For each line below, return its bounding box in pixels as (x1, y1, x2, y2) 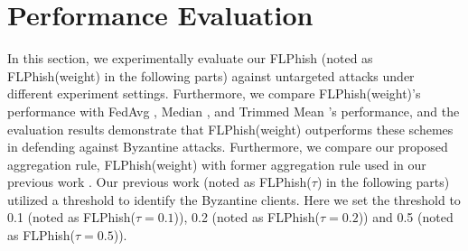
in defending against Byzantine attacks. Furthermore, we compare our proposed (7, 137, 448, 156)
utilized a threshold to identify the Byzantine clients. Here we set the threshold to (7, 190, 461, 209)
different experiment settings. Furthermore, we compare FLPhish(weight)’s (7, 84, 421, 103)
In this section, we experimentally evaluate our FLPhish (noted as (7, 49, 373, 68)
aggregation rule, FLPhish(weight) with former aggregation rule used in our (7, 154, 426, 173)
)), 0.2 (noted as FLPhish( (173, 208, 320, 227)
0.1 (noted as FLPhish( (7, 208, 136, 227)
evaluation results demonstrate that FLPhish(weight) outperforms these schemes (7, 119, 454, 138)
